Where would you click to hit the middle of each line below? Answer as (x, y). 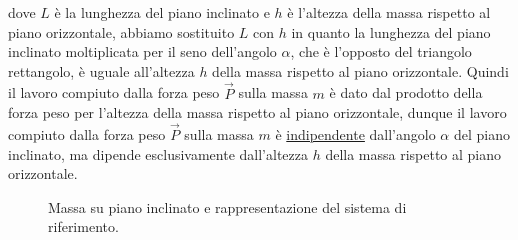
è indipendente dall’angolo (355, 134)
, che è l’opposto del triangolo (381, 51)
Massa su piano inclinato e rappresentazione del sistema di (227, 206)
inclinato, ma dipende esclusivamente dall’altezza (158, 153)
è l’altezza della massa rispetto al (389, 12)
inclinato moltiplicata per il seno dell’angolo (142, 51)
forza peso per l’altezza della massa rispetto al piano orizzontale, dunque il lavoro (257, 112)
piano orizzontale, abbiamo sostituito (121, 31)
